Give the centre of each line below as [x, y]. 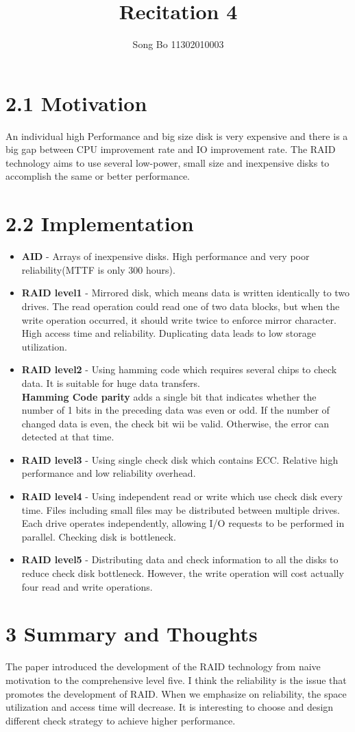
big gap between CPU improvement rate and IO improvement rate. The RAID [171, 149]
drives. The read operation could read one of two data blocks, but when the [181, 306]
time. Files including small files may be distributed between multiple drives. [181, 509]
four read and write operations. [87, 586]
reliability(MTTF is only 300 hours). [98, 269]
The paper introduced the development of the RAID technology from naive [163, 666]
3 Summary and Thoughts [132, 634]
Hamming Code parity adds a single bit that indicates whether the [169, 396]
